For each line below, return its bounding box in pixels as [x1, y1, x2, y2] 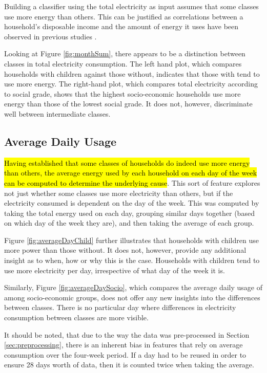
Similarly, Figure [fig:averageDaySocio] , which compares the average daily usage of [4, 282, 262, 293]
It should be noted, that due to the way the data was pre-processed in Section [4, 329, 250, 340]
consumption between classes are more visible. [4, 312, 149, 323]
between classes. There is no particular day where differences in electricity [4, 302, 236, 313]
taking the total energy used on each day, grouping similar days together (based [4, 207, 255, 218]
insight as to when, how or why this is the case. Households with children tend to [4, 255, 260, 266]
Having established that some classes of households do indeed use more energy [4, 157, 250, 168]
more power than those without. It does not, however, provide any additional [4, 245, 247, 255]
